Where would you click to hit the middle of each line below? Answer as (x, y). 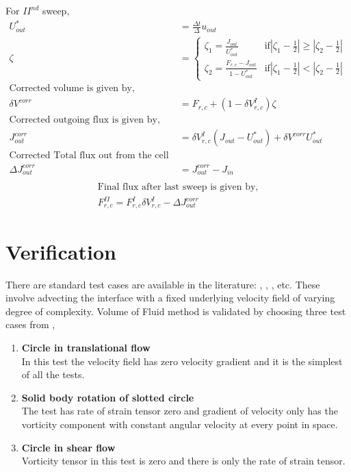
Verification (61, 251)
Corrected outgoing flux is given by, (84, 120)
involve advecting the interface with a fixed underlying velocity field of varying (170, 298)
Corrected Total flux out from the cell (89, 156)
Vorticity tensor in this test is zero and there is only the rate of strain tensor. (183, 461)
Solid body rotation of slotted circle (108, 397)
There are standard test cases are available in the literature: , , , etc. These (163, 284)
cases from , (30, 324)
